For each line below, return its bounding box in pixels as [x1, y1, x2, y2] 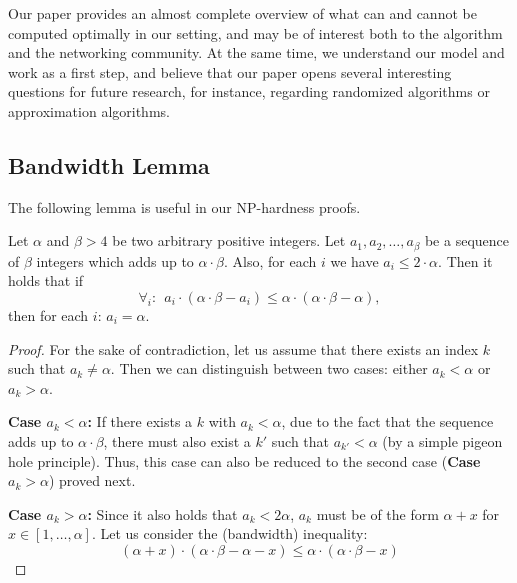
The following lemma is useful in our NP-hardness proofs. [8, 196, 361, 217]
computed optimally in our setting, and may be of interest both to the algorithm [8, 22, 503, 43]
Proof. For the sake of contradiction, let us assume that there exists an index [8, 338, 479, 359]
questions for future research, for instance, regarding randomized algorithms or [8, 81, 490, 102]
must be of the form [316, 503, 439, 524]
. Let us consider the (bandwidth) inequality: [91, 523, 368, 544]
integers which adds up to [36, 250, 194, 271]
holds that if [8, 270, 84, 291]
